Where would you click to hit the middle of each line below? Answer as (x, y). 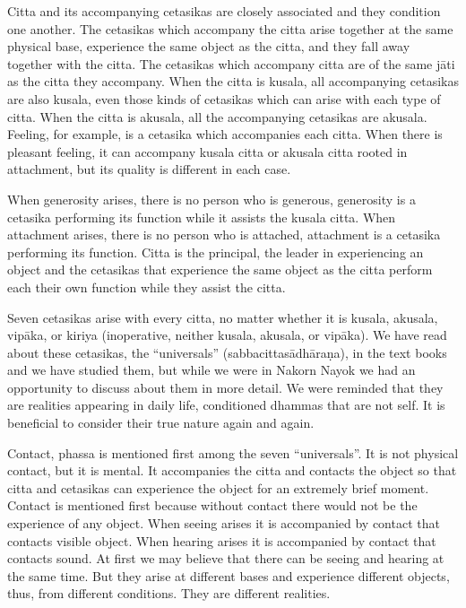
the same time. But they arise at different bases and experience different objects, (229, 575)
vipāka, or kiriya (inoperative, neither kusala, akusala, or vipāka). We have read (227, 335)
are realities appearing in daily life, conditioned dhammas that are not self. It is (226, 405)
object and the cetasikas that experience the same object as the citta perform (220, 269)
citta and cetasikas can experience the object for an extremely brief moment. (218, 487)
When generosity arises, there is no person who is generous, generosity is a (211, 199)
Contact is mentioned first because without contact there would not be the (212, 505)
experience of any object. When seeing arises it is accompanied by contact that (224, 523)
